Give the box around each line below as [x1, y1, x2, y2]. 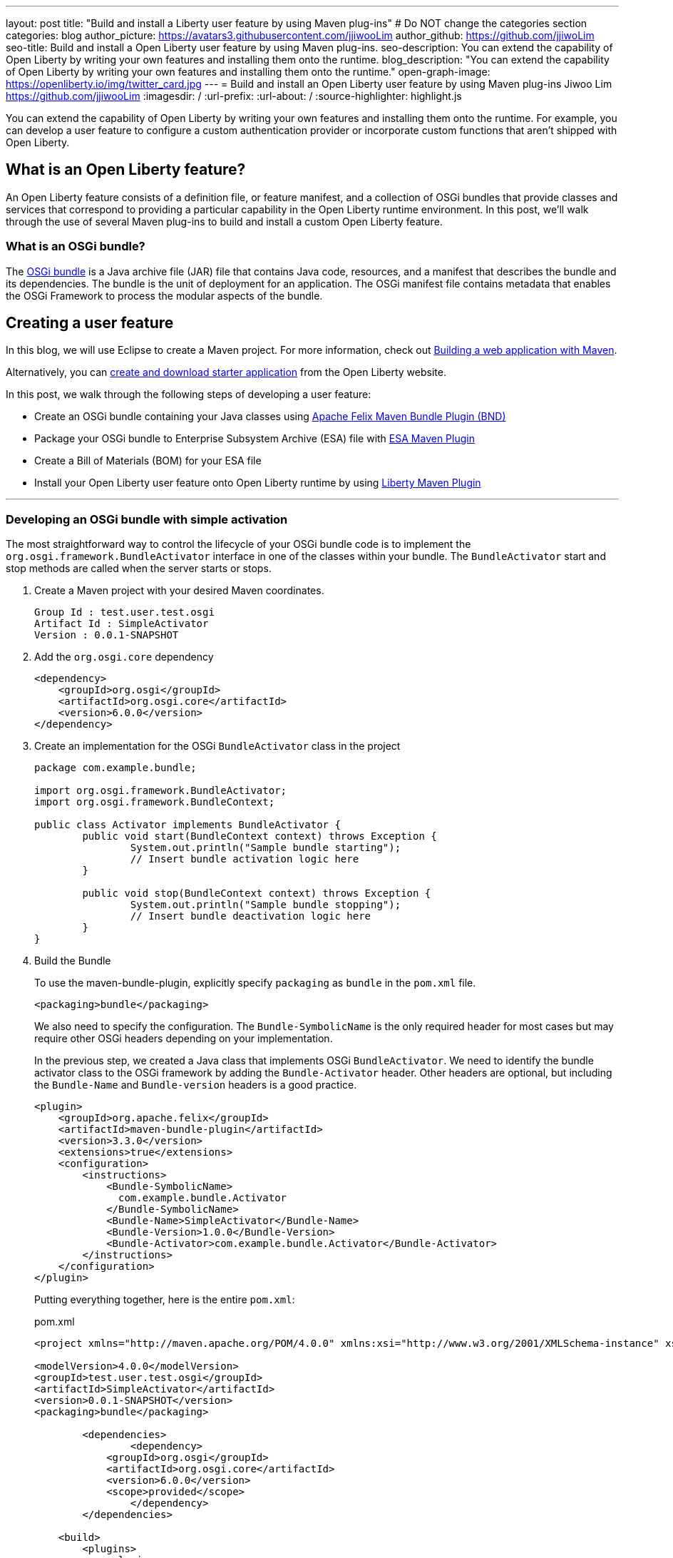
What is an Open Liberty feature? [6, 161, 246, 179]
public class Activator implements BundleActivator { [34, 819, 341, 831]
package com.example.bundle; [34, 762, 197, 774]
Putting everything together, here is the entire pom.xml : [34, 1293, 295, 1306]
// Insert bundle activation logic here [130, 853, 359, 865]
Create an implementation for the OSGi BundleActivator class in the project [34, 740, 401, 753]
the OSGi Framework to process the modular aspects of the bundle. [6, 289, 323, 302]
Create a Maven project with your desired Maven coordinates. [34, 584, 324, 597]
